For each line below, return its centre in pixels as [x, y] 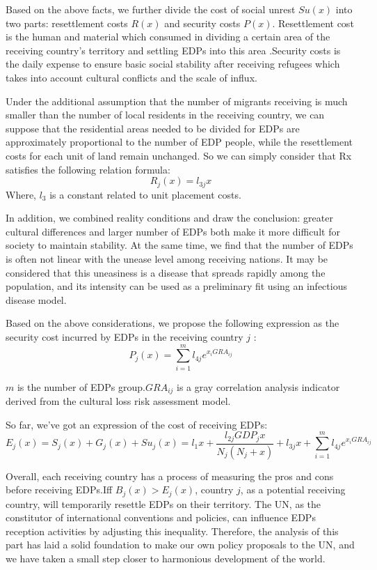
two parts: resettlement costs [67, 23]
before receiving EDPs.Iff [59, 490]
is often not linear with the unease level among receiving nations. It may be [167, 258]
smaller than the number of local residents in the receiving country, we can [165, 115]
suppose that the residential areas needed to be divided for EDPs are [153, 128]
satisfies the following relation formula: [88, 169]
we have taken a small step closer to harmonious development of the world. [166, 559]
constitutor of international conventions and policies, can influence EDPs [161, 517]
